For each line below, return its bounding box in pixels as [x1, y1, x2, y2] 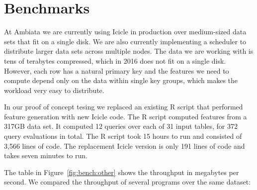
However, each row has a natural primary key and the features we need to [4, 65, 229, 76]
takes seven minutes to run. [4, 150, 87, 161]
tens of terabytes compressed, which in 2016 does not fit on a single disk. [4, 55, 226, 66]
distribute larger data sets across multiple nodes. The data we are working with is [4, 46, 254, 56]
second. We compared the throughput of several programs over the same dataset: [4, 177, 251, 187]
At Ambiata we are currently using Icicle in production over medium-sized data [4, 26, 247, 37]
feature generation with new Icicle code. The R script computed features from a [4, 111, 247, 121]
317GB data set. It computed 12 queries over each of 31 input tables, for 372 [4, 121, 238, 131]
